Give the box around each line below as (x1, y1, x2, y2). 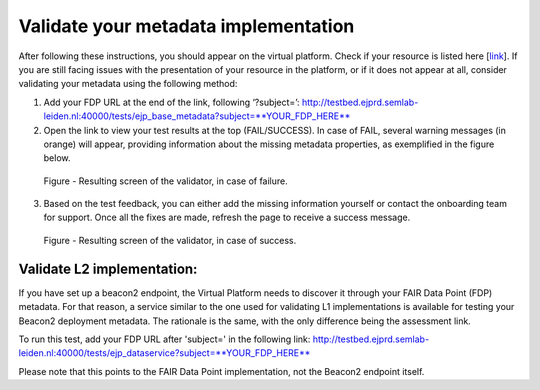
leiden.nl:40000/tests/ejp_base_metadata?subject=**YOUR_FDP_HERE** (43, 110, 351, 122)
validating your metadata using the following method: (18, 78, 238, 90)
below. (43, 152, 71, 164)
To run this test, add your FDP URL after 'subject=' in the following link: (18, 333, 311, 345)
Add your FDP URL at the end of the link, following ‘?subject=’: (43, 96, 300, 108)
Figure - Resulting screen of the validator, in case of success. (43, 234, 297, 246)
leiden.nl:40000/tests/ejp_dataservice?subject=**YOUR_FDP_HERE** (18, 347, 311, 359)
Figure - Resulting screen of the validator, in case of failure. (43, 175, 289, 187)
